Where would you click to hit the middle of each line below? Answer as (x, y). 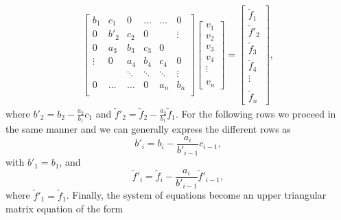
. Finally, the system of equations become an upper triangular (196, 195)
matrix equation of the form (64, 209)
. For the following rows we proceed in (256, 113)
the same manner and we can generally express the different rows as (148, 129)
